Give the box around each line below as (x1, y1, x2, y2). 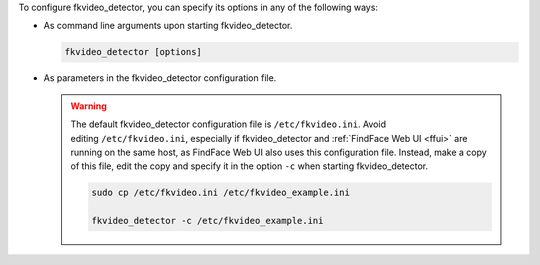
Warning (70, 100, 107, 112)
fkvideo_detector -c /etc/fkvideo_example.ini (91, 215, 324, 227)
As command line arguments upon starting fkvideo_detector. (43, 20, 293, 32)
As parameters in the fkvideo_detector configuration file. (43, 72, 277, 84)
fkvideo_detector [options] (64, 46, 202, 58)
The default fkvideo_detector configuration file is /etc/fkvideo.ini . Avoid (70, 118, 387, 130)
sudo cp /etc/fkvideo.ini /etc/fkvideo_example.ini (91, 187, 350, 199)
